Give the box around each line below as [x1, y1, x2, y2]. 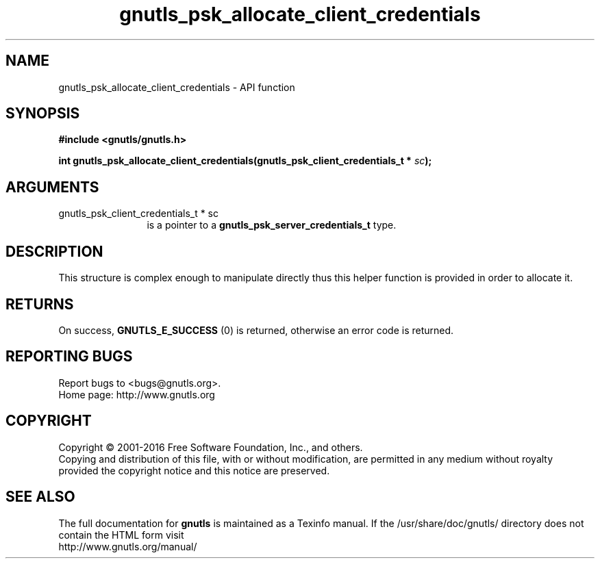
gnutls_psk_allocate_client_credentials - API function [58, 81, 295, 93]
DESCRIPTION [5, 242, 103, 260]
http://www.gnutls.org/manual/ [58, 540, 197, 552]
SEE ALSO [5, 488, 75, 506]
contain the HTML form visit [58, 528, 184, 541]
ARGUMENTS [5, 178, 99, 196]
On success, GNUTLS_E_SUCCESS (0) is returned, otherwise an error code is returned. [58, 324, 454, 336]
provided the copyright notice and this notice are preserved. [58, 464, 330, 476]
